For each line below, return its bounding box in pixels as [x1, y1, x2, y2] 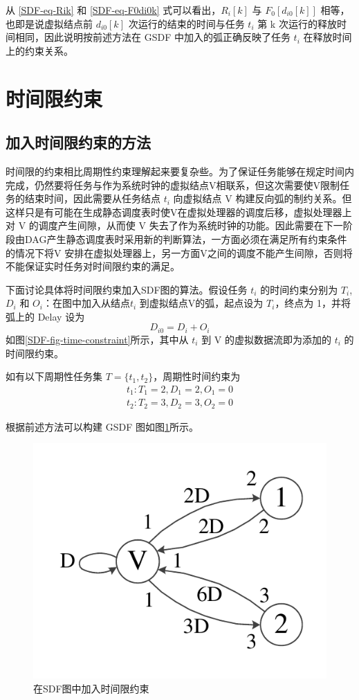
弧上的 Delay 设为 [6, 309, 85, 323]
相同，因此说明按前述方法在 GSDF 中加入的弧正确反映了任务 [15, 30, 291, 44]
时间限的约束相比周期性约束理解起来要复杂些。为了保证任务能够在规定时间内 [6, 163, 354, 178]
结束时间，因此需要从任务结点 [24, 191, 160, 206]
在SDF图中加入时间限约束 [33, 681, 149, 695]
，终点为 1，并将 [275, 296, 351, 310]
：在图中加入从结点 [42, 296, 130, 310]
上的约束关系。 [6, 43, 73, 57]
